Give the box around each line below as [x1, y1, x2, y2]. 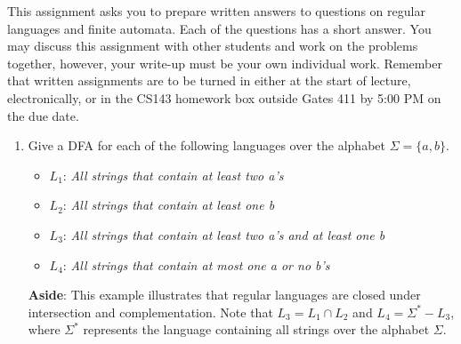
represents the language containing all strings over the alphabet [83, 320, 430, 339]
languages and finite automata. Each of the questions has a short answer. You [7, 19, 432, 37]
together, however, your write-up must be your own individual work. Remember [7, 53, 442, 72]
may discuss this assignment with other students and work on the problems [7, 36, 418, 55]
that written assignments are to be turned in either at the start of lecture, [7, 71, 411, 90]
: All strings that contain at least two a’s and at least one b [62, 225, 385, 244]
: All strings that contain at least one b [62, 196, 275, 214]
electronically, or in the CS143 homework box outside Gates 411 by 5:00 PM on [7, 88, 441, 107]
